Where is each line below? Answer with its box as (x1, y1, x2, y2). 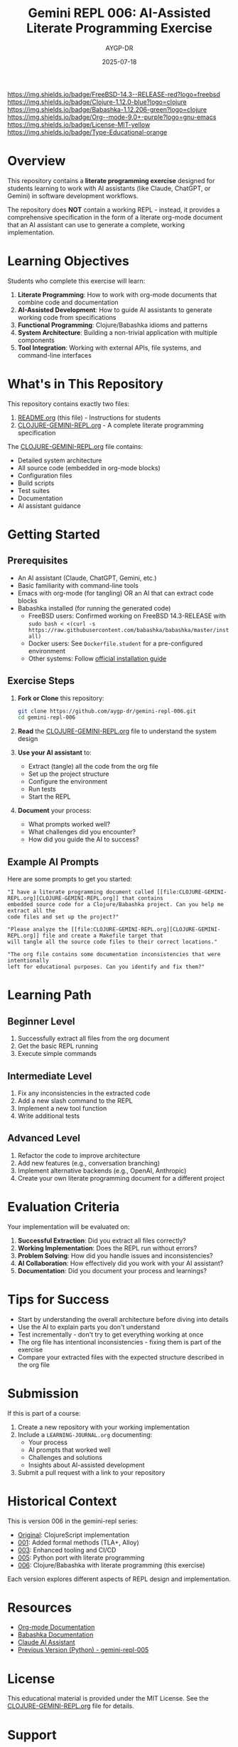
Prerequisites (7, 554, 68, 567)
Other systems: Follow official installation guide (28, 654, 167, 663)
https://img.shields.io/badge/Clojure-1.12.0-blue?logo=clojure (7, 98, 187, 106)
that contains (121, 895, 163, 902)
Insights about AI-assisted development (28, 1461, 145, 1469)
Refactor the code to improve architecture (17, 1151, 141, 1159)
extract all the (7, 907, 55, 915)
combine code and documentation (17, 298, 119, 306)
